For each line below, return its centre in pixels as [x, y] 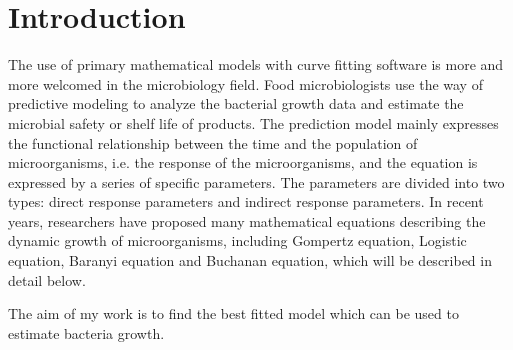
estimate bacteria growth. [86, 332]
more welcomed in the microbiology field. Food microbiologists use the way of [245, 83]
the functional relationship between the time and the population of [213, 142]
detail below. [47, 279]
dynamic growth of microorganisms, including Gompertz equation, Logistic [237, 240]
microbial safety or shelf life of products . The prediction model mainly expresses [253, 122]
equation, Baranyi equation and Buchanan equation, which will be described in [250, 260]
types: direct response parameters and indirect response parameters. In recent [246, 201]
